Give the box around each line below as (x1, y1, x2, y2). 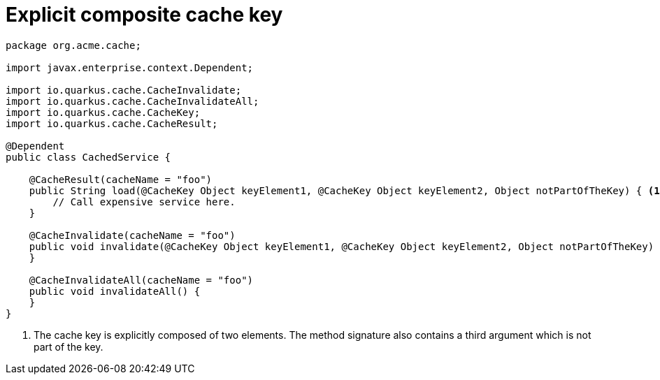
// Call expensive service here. (52, 196, 236, 207)
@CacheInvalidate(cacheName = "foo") (29, 229, 236, 241)
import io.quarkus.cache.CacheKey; (6, 106, 201, 118)
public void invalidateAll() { (29, 285, 201, 297)
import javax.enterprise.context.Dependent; (6, 61, 254, 73)
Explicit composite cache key (6, 3, 283, 27)
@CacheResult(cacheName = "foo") (29, 173, 213, 185)
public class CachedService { (6, 151, 171, 163)
